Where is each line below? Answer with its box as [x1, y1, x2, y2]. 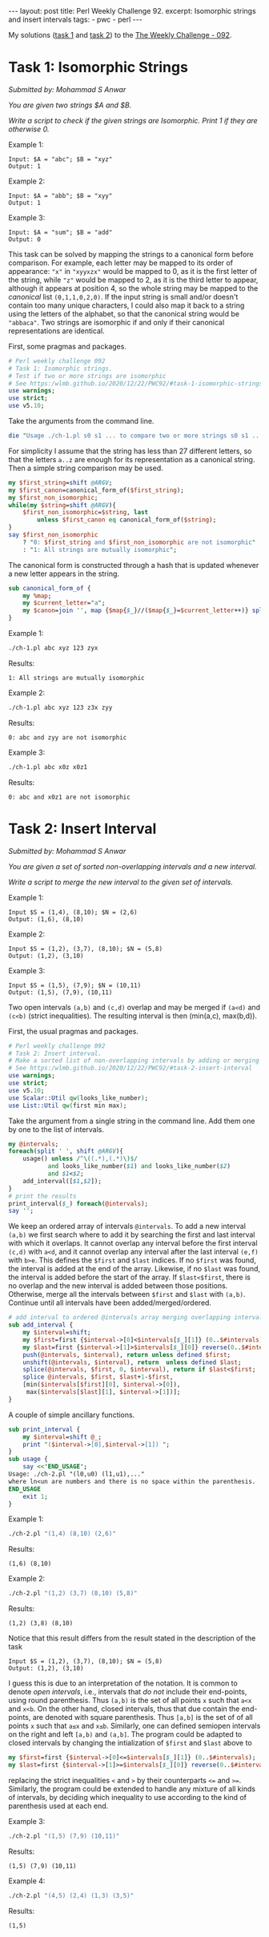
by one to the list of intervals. [8, 1124, 105, 1134]
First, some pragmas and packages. [8, 341, 126, 351]
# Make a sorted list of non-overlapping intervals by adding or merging [8, 1057, 260, 1065]
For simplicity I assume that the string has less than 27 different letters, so [8, 446, 252, 456]
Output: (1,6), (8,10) [8, 915, 84, 923]
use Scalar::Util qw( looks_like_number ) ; [8, 1093, 149, 1102]
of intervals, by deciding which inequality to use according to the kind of [8, 1792, 247, 1802]
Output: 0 [8, 235, 42, 244]
